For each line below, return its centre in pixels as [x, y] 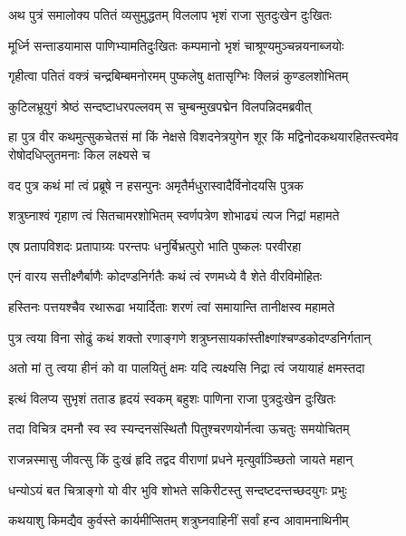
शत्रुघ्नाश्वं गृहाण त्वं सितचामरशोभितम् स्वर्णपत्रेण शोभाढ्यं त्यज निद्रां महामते [174, 215]
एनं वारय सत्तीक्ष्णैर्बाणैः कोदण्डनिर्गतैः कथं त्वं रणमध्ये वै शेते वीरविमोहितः [165, 276]
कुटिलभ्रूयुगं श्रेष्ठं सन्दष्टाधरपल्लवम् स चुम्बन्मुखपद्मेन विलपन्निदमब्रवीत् [160, 106]
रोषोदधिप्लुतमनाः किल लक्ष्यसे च [79, 154]
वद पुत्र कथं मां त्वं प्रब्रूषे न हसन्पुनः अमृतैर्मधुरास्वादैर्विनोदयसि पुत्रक [156, 185]
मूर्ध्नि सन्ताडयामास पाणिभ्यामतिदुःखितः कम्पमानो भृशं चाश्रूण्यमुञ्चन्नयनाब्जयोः [176, 45]
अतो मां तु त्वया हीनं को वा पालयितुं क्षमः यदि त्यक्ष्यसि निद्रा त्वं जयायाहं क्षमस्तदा [187, 368]
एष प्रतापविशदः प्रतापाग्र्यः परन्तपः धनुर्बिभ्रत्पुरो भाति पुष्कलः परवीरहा [155, 245]
